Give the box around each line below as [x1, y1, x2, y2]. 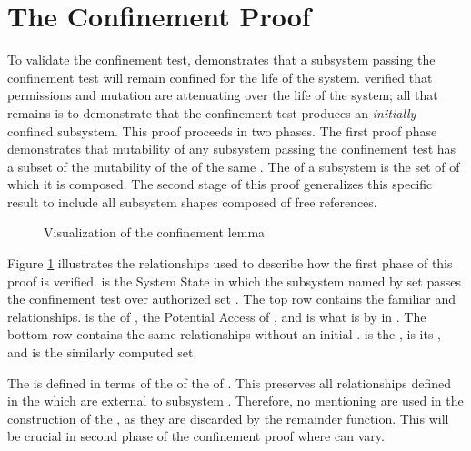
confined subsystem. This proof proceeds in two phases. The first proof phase [7, 121, 437, 140]
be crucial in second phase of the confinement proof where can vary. [7, 426, 385, 446]
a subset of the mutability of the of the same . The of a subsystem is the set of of [7, 156, 460, 175]
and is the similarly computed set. [7, 343, 197, 362]
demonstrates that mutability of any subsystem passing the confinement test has [7, 139, 456, 158]
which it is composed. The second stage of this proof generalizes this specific [7, 175, 433, 194]
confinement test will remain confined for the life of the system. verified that [7, 67, 433, 86]
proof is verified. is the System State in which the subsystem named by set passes [7, 271, 461, 290]
